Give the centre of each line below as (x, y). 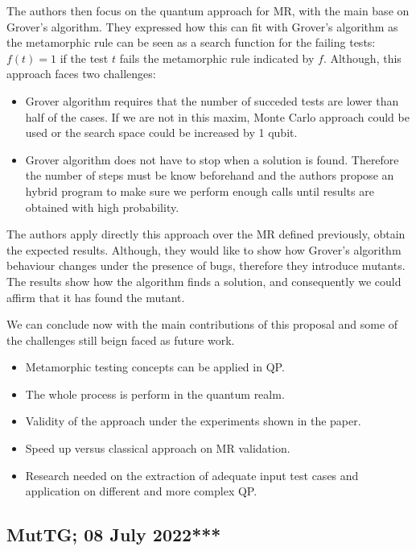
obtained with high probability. (102, 207)
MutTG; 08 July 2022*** (114, 534)
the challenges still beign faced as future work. (121, 340)
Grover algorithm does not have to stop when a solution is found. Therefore (212, 159)
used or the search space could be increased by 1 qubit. (161, 133)
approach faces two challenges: (81, 74)
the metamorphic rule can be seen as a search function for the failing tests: (191, 42)
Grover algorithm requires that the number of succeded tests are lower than (212, 100)
